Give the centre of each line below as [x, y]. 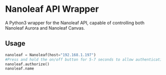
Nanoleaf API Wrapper [52, 9]
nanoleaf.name [20, 69]
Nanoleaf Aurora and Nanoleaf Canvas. [45, 28]
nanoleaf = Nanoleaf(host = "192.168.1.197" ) [51, 55]
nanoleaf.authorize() [27, 64]
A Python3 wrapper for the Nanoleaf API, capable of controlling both [75, 23]
